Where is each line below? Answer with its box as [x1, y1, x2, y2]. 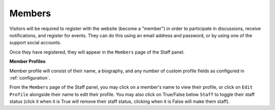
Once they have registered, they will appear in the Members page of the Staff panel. [9, 49, 185, 55]
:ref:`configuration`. [9, 74, 50, 81]
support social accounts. [9, 40, 62, 46]
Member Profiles [9, 59, 46, 65]
